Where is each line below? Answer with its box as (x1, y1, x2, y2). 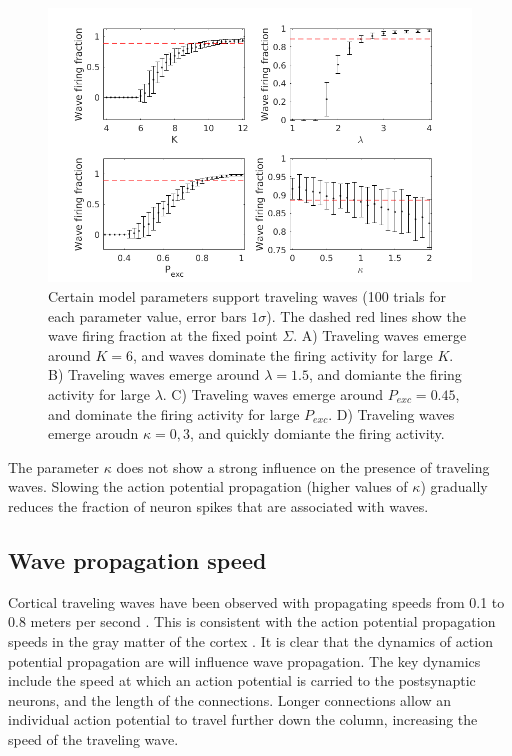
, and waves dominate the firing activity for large (133, 344, 433, 365)
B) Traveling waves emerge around (48, 364, 260, 385)
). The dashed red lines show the (266, 305, 467, 326)
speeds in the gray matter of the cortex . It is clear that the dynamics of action (8, 630, 493, 651)
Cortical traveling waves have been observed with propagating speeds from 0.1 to (8, 591, 505, 612)
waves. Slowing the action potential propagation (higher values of (8, 476, 408, 497)
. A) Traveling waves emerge (293, 325, 467, 346)
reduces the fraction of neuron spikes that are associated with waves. (8, 495, 429, 516)
